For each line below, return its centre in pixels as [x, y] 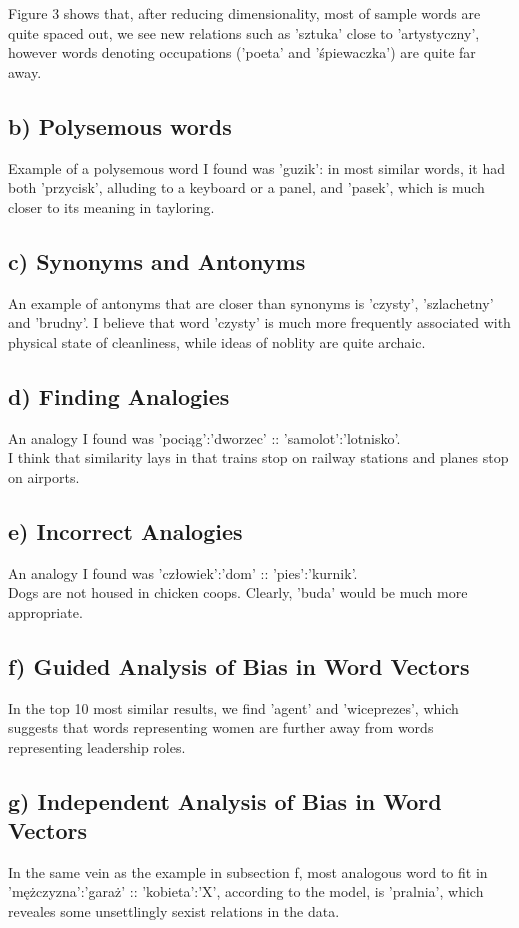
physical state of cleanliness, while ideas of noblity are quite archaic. [217, 341]
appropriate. [45, 611]
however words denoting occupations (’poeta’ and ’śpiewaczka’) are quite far [242, 52]
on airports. [44, 476]
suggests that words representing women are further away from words [221, 727]
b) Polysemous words [120, 125]
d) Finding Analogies [119, 395]
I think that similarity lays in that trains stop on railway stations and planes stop [258, 457]
